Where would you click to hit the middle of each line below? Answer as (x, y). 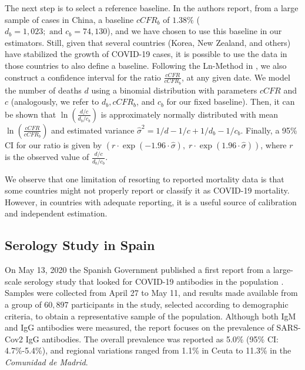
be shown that (31, 114)
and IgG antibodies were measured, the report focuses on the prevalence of (139, 327)
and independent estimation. (56, 213)
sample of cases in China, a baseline (69, 19)
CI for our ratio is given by (53, 144)
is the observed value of (47, 157)
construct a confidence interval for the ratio (83, 77)
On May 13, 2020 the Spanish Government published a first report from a (138, 270)
